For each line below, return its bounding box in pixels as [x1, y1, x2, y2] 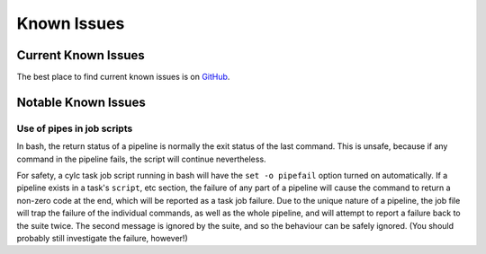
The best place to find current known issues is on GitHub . [16, 72, 230, 83]
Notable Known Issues [16, 94, 146, 109]
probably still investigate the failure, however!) [16, 232, 188, 243]
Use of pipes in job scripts [16, 122, 133, 135]
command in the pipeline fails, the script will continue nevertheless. [16, 153, 266, 164]
